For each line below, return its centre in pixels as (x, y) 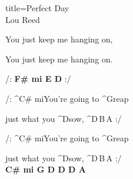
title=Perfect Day (37, 8)
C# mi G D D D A (46, 169)
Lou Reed (23, 19)
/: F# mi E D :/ (38, 79)
